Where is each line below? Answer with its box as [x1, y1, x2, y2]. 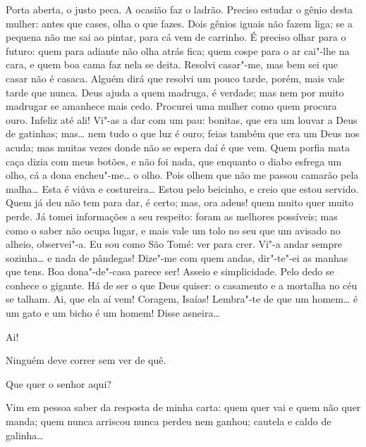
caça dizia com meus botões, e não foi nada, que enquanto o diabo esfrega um [6, 153, 342, 168]
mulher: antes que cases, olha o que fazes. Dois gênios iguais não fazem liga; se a [6, 15, 353, 30]
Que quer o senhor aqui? [6, 376, 111, 391]
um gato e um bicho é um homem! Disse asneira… [6, 306, 220, 320]
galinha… [6, 427, 44, 442]
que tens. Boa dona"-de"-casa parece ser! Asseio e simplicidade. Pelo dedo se [6, 264, 334, 279]
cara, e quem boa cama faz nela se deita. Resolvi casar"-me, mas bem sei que [6, 57, 338, 72]
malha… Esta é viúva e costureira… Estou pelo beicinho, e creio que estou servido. [6, 181, 359, 196]
